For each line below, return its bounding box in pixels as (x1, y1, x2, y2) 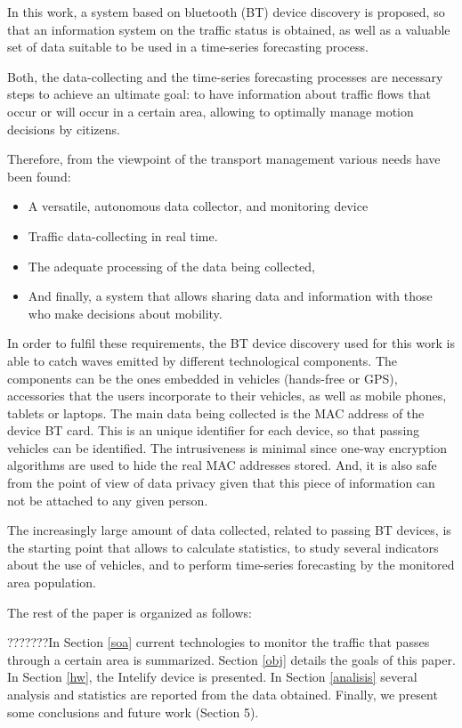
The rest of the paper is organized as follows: (7, 603, 252, 621)
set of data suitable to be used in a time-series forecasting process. (7, 37, 369, 56)
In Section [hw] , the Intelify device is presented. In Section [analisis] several (7, 667, 417, 686)
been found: (7, 166, 71, 185)
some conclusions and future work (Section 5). (7, 702, 259, 721)
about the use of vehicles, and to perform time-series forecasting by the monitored (7, 555, 455, 574)
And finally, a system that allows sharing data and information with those (28, 287, 433, 305)
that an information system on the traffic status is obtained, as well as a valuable (7, 20, 450, 38)
